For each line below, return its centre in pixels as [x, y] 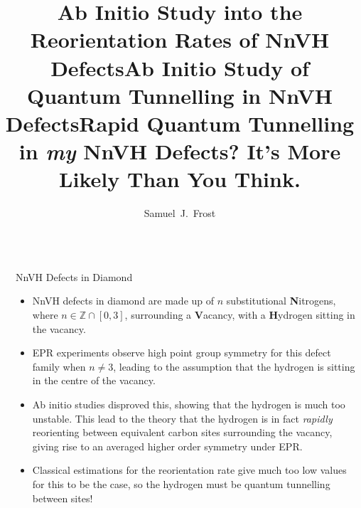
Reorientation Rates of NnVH [180, 39]
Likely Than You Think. [180, 179]
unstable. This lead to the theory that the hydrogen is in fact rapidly [182, 418]
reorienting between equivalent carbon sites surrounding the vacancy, [182, 432]
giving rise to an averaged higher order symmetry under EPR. [167, 446]
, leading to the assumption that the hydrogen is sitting [234, 366]
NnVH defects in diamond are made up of [123, 301]
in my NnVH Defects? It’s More [180, 152]
